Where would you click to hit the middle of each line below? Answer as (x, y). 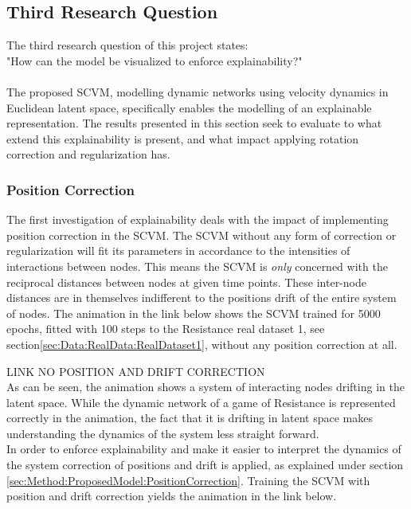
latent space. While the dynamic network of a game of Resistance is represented (201, 402)
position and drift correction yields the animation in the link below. (172, 496)
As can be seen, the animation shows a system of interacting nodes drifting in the (205, 387)
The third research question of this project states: (127, 45)
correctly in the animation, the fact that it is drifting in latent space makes (190, 418)
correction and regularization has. (88, 154)
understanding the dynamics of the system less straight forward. (163, 433)
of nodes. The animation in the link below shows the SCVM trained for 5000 (194, 313)
